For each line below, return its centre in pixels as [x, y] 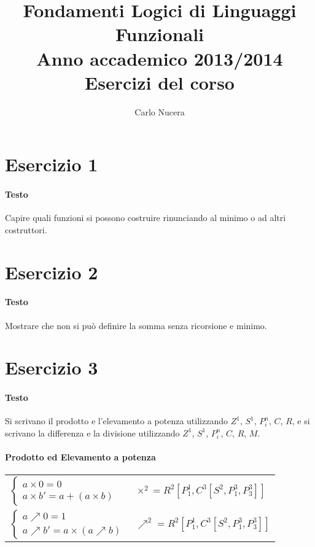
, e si [301, 421]
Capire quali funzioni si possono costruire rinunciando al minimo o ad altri [146, 218]
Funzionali [160, 34]
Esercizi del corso [160, 82]
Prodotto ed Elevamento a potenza [80, 457]
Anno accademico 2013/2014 [160, 58]
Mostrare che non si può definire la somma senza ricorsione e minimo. [136, 325]
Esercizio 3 [52, 367]
